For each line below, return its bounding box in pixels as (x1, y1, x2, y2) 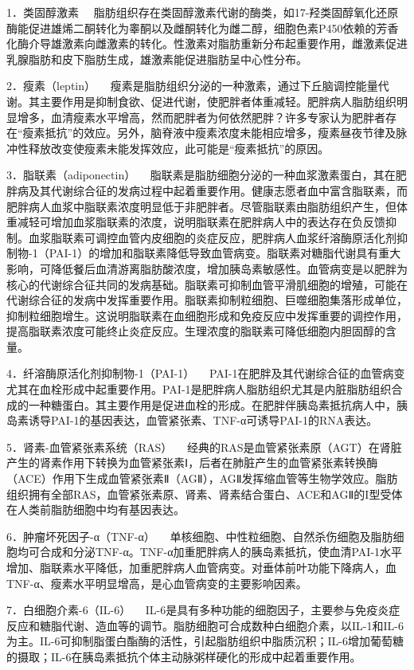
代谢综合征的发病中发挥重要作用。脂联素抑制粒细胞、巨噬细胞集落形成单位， (6, 292, 408, 308)
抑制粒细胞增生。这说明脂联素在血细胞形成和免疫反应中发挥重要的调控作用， (6, 307, 408, 323)
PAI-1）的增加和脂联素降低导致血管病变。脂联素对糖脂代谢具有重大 (49, 245, 401, 261)
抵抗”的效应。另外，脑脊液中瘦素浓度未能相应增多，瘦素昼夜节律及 (45, 124, 396, 141)
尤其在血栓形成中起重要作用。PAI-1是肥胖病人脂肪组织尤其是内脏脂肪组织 (6, 381, 392, 398)
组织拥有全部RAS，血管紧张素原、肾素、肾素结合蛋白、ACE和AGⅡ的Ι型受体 (6, 485, 403, 502)
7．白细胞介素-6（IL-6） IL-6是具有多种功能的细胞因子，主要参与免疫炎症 (6, 601, 400, 618)
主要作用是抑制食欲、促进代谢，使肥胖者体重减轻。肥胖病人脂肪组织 (39, 92, 396, 109)
